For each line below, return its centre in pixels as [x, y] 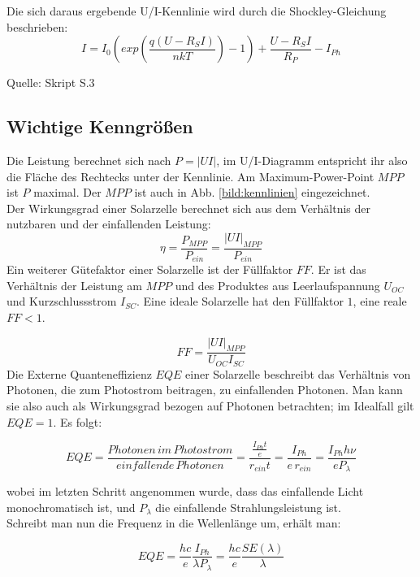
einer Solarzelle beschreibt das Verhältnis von [298, 373]
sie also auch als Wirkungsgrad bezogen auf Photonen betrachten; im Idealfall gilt [210, 406]
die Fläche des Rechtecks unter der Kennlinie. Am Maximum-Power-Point [191, 176]
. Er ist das [338, 269]
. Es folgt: [78, 421]
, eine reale [380, 301]
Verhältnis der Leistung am [74, 285]
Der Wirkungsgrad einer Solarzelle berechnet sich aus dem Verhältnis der [189, 208]
